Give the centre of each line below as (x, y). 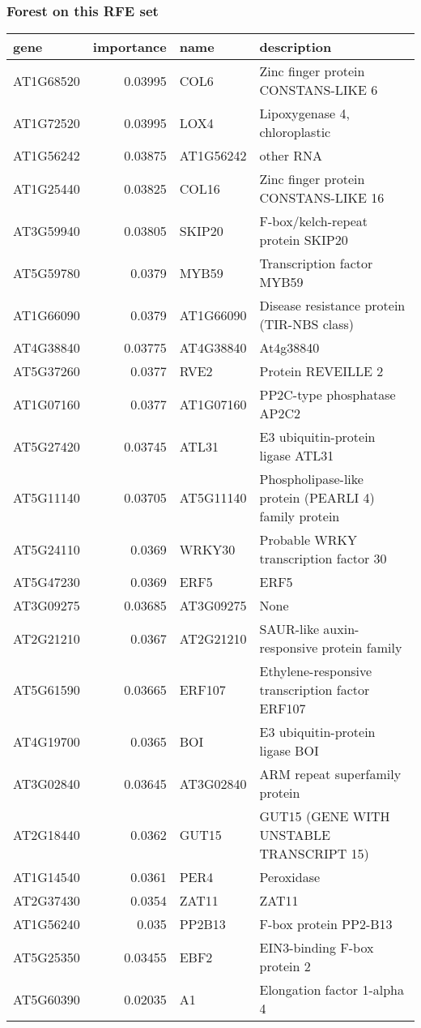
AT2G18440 (47, 835)
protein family (362, 648)
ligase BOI (289, 751)
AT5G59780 (47, 272)
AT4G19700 (47, 741)
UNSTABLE (295, 835)
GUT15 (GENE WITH (325, 816)
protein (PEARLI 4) (317, 498)
